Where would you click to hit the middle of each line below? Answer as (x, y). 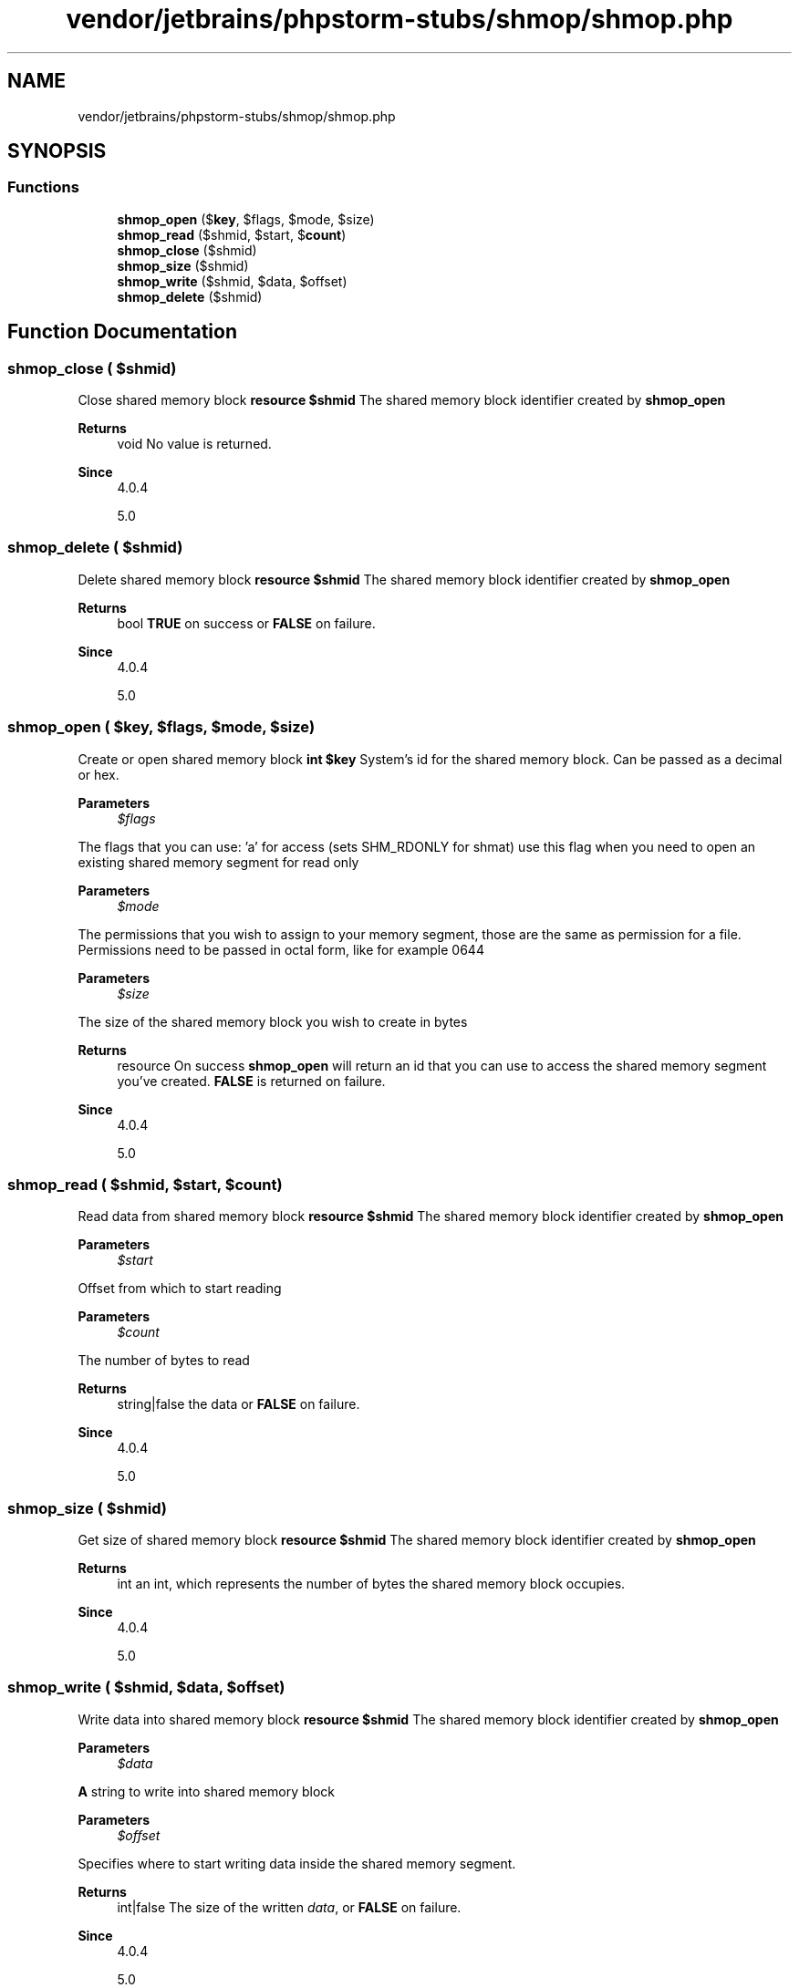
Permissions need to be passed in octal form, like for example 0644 (281, 949)
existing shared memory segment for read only (218, 862)
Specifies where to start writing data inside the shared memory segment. (297, 1863)
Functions (43, 187)
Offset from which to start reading (180, 1289)
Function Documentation (122, 332)
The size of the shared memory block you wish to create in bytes (273, 1021)
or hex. (99, 774)
